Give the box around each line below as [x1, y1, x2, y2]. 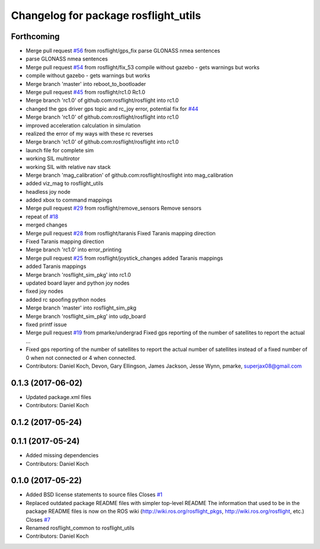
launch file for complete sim [25, 146, 94, 154]
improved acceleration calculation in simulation [25, 122, 141, 129]
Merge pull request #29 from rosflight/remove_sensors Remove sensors [25, 205, 201, 212]
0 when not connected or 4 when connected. [25, 354, 136, 361]
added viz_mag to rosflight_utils [25, 180, 104, 187]
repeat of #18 [25, 213, 59, 220]
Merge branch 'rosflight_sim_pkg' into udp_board [25, 312, 146, 320]
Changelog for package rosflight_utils [11, 9, 201, 22]
